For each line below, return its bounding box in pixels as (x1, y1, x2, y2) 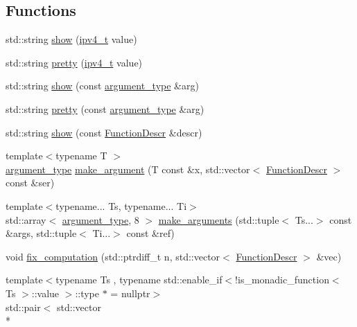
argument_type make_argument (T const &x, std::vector (6, 161, 250, 176)
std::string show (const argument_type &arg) (6, 78, 199, 93)
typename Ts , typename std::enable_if (55, 272, 223, 287)
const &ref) (126, 226, 175, 240)
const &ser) (6, 175, 55, 190)
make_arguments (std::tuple (158, 212, 279, 227)
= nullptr (110, 285, 150, 300)
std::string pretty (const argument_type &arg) (6, 101, 204, 116)
